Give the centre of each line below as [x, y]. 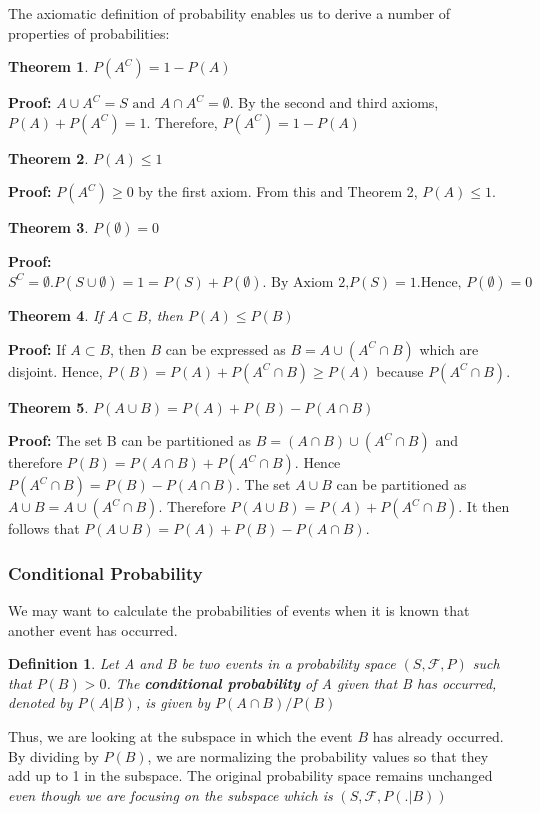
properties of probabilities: [89, 32]
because [400, 370]
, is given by [173, 702]
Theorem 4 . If [55, 314]
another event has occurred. [93, 629]
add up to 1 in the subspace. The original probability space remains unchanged [250, 775]
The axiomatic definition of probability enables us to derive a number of [229, 13]
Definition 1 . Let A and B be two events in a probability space [202, 663]
